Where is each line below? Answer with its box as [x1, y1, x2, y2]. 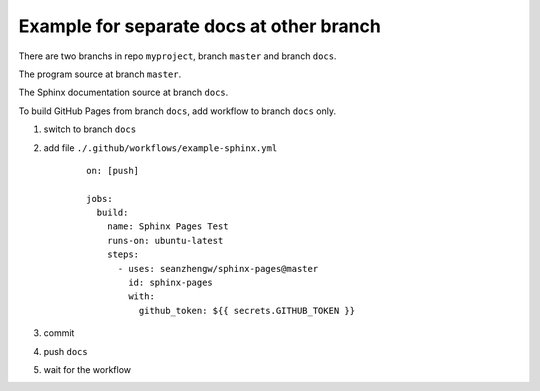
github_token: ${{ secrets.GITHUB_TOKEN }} [138, 305, 355, 316]
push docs [43, 345, 89, 357]
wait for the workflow [43, 363, 132, 375]
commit [43, 327, 75, 339]
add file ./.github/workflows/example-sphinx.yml [43, 141, 278, 154]
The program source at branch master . [18, 68, 182, 80]
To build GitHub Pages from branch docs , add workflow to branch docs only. [18, 105, 337, 117]
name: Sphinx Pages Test [106, 221, 229, 232]
